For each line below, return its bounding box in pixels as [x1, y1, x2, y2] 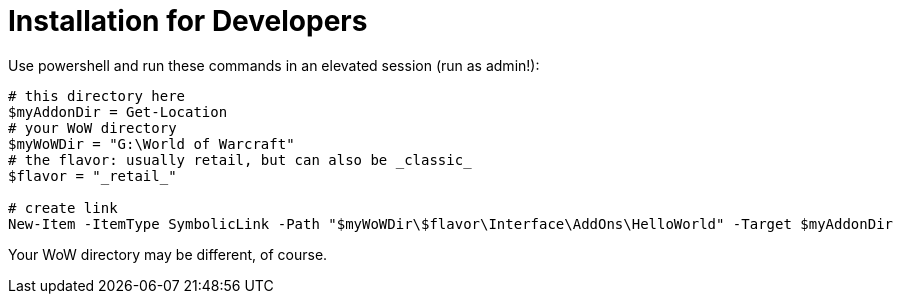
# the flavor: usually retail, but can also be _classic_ [8, 151, 472, 168]
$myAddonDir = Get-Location [8, 103, 228, 120]
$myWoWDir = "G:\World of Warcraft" [8, 135, 295, 152]
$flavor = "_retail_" [8, 167, 177, 184]
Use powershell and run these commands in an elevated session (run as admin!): [8, 56, 540, 74]
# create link [8, 199, 118, 216]
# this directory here [8, 87, 186, 104]
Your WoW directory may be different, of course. [8, 245, 328, 263]
